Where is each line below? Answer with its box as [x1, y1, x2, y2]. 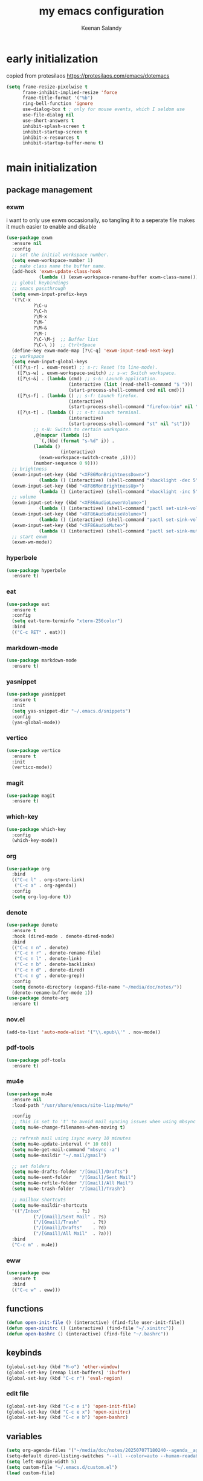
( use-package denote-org [6, 995, 69, 1001]
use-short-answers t [22, 117, 74, 124]
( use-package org [6, 865, 50, 871]
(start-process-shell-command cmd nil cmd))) [68, 387, 185, 393]
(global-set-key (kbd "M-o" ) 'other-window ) [6, 1363, 120, 1370]
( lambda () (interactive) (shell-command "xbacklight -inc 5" [38, 488, 199, 495]
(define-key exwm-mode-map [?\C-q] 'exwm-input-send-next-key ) [11, 348, 174, 354]
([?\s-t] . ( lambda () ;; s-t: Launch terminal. [17, 409, 142, 416]
